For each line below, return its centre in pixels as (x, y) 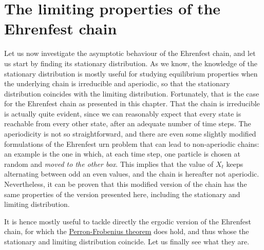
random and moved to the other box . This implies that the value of (109, 164)
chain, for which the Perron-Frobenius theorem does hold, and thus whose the (127, 231)
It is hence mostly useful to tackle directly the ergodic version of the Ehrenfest (128, 221)
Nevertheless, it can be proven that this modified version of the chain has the (126, 184)
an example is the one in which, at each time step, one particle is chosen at (122, 154)
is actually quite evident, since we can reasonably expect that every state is (123, 113)
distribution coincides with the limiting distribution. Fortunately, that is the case (132, 93)
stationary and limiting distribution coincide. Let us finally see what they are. (127, 241)
